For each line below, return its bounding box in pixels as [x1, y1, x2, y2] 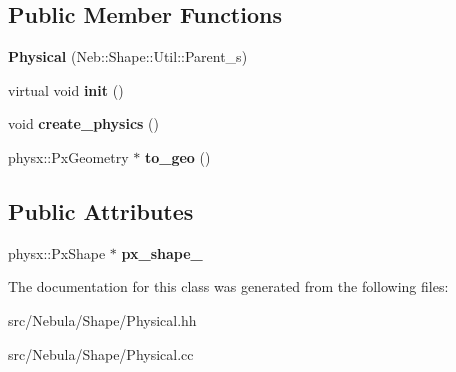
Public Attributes [8, 195, 194, 226]
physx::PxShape [8, 242, 106, 263]
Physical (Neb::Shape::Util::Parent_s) [8, 46, 248, 67]
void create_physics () [8, 113, 159, 134]
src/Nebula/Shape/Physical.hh [8, 309, 197, 330]
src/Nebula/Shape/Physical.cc [8, 343, 194, 364]
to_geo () [144, 146, 211, 167]
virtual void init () [8, 79, 124, 100]
